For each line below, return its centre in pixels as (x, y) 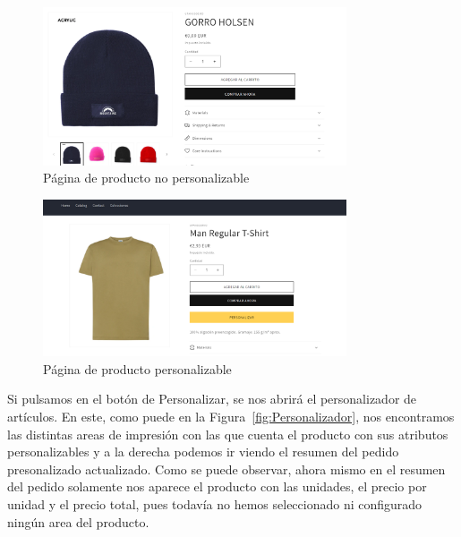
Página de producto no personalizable (146, 178)
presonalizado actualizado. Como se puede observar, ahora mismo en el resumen (226, 469)
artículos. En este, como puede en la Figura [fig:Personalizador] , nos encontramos (231, 417)
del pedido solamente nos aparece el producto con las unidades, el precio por (217, 486)
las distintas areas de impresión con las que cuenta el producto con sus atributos (228, 434)
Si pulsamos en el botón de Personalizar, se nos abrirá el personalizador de (212, 399)
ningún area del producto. (78, 521)
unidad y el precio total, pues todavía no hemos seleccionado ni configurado (215, 504)
